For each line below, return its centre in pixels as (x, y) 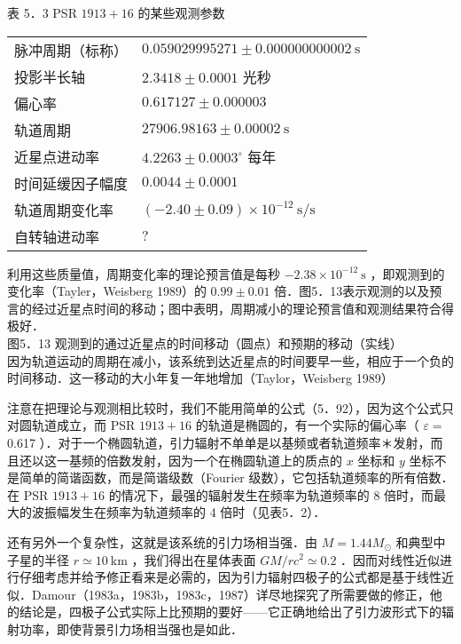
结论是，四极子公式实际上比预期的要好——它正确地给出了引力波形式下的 (230, 612)
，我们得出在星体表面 (194, 559)
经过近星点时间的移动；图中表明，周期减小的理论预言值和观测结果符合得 (242, 308)
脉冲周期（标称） (71, 50)
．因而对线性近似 (391, 559)
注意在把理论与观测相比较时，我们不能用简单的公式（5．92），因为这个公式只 (230, 407)
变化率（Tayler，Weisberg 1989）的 (107, 291)
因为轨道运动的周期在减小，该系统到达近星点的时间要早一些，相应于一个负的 (230, 360)
